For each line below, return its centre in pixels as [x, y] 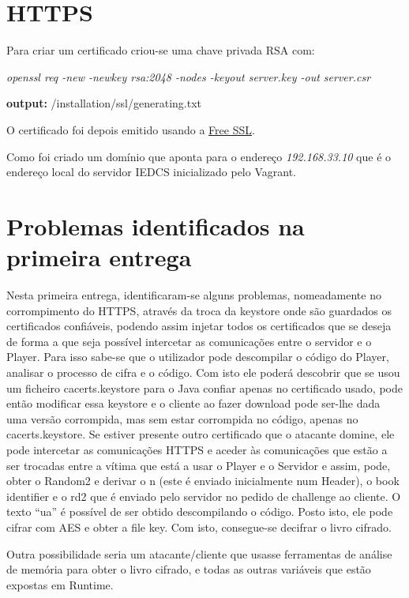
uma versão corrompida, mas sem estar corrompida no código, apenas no [182, 418]
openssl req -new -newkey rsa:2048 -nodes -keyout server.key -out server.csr [189, 76]
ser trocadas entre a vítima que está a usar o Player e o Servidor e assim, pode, [199, 465]
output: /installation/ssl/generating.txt [104, 103]
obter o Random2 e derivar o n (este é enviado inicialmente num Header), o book [203, 481]
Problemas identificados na [156, 226]
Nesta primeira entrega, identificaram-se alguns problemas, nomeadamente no [194, 295]
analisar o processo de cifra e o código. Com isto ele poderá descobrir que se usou [203, 372]
